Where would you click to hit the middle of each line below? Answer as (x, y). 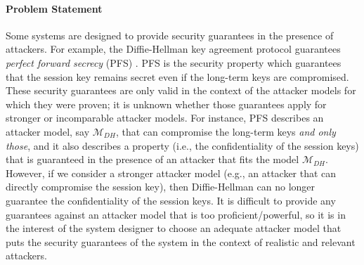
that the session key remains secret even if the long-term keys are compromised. (177, 76)
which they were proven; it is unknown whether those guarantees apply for (166, 104)
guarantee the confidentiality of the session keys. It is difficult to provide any (171, 200)
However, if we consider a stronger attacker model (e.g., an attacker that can (171, 173)
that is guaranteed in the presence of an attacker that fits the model (152, 159)
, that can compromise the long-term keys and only (226, 131)
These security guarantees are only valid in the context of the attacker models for (181, 90)
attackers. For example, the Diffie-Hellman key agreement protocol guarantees (173, 49)
